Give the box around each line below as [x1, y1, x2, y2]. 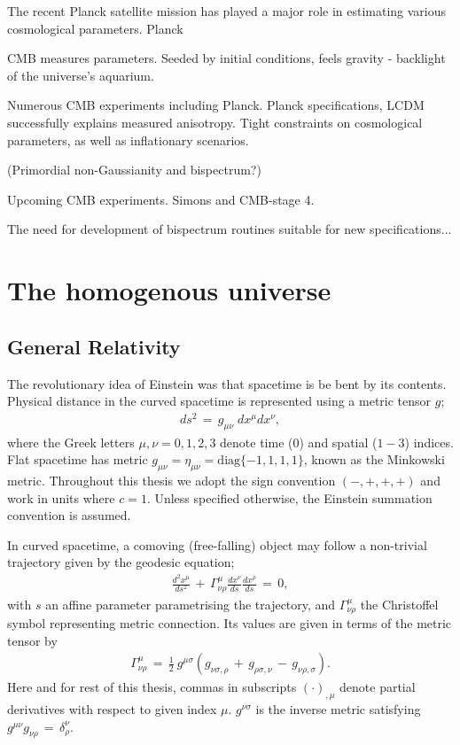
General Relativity [7, 332, 181, 360]
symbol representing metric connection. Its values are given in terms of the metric [7, 613, 452, 632]
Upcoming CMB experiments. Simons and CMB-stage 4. [7, 190, 315, 208]
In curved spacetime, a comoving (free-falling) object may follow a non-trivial [7, 535, 427, 554]
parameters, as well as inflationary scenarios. [7, 130, 249, 149]
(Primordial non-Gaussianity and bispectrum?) [7, 160, 261, 179]
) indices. [404, 432, 454, 451]
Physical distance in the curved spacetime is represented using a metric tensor [7, 392, 432, 410]
